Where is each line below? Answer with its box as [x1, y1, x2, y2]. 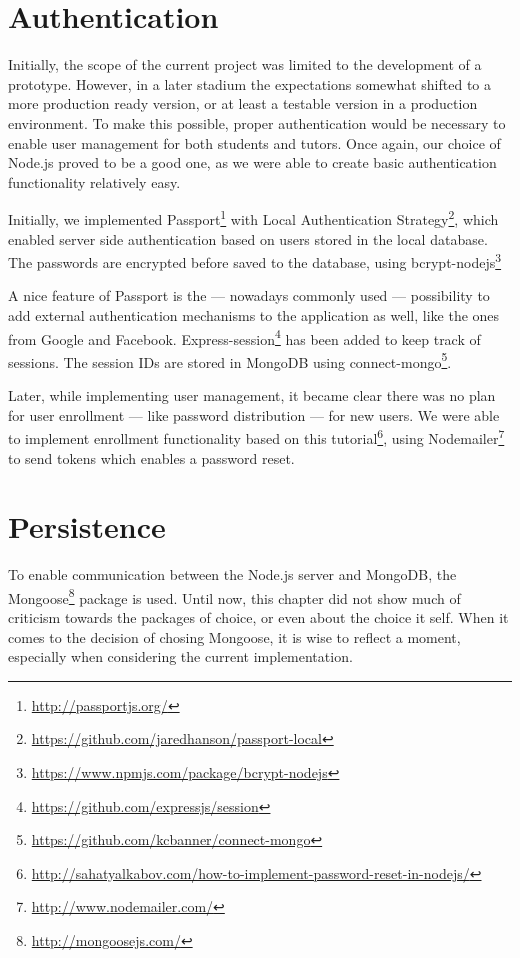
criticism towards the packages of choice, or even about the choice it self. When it [8, 607, 509, 628]
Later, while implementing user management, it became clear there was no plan [8, 385, 496, 406]
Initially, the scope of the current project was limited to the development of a [8, 54, 482, 75]
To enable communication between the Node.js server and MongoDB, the [8, 564, 457, 585]
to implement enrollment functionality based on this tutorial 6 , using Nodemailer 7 [8, 425, 505, 448]
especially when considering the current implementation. [8, 646, 353, 667]
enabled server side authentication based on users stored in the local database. [8, 228, 488, 249]
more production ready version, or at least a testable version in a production [8, 93, 478, 114]
